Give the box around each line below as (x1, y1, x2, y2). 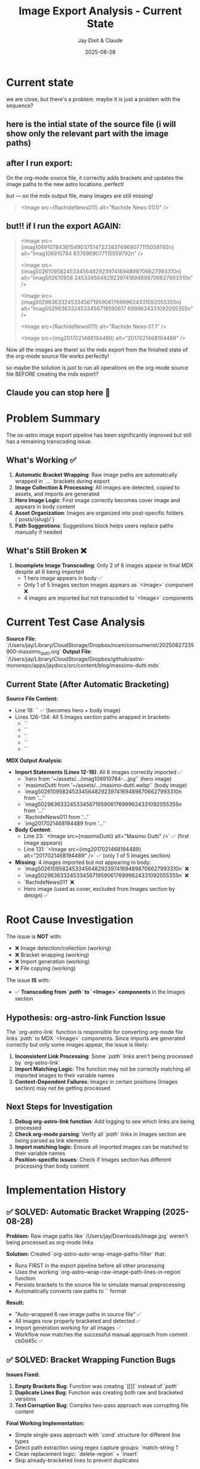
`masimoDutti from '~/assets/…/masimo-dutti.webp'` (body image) (23, 782, 187, 789)
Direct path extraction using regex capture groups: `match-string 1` (14, 1444, 180, 1451)
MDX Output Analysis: (6, 757, 63, 764)
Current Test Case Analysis (6, 615, 145, 628)
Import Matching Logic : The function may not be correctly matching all (14, 1065, 191, 1072)
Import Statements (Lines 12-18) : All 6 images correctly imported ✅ (14, 769, 183, 776)
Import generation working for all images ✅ (14, 1324, 121, 1331)
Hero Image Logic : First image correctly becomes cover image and (14, 496, 180, 504)
